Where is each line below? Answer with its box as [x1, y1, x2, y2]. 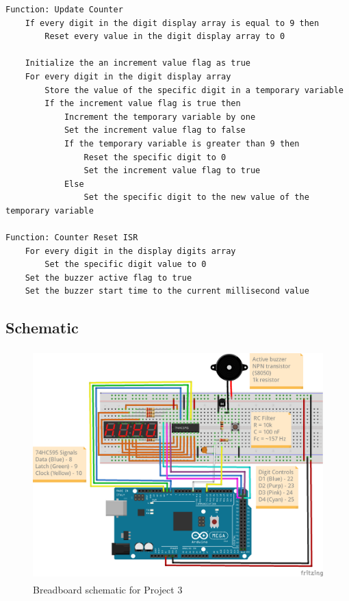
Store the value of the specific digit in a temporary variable [44, 85, 344, 95]
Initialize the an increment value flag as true [25, 58, 250, 68]
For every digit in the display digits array [25, 246, 236, 256]
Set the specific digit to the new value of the [83, 192, 309, 203]
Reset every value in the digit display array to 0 [44, 31, 285, 42]
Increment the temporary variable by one [64, 112, 256, 122]
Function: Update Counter [5, 5, 123, 14]
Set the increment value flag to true [83, 166, 261, 176]
